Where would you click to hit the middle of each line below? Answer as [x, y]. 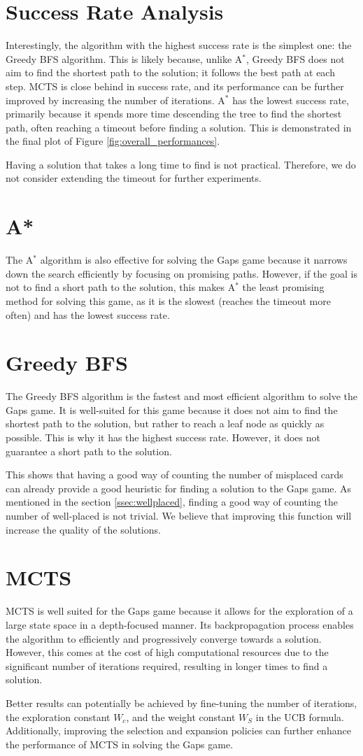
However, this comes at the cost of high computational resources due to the [167, 652]
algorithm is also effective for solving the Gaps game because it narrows [194, 260]
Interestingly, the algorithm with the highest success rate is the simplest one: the [179, 45]
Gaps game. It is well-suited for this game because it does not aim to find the [172, 409]
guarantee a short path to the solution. [89, 451]
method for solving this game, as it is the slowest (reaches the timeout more [168, 300]
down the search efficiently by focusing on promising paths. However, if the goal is [181, 273]
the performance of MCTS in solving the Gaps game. [120, 744]
